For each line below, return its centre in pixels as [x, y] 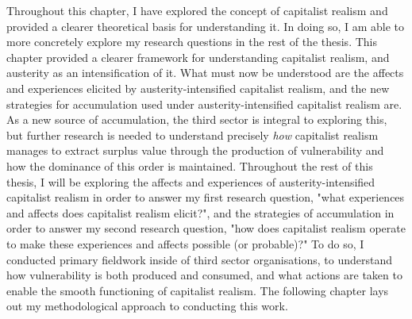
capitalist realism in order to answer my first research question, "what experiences [206, 197]
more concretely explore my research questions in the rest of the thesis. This [192, 42]
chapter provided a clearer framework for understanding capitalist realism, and [198, 57]
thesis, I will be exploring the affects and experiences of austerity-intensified [191, 181]
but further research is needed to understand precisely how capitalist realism [193, 135]
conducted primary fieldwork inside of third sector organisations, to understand [200, 259]
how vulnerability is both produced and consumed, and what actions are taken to [204, 275]
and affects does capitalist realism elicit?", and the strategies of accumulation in [200, 212]
